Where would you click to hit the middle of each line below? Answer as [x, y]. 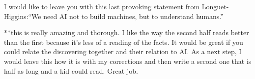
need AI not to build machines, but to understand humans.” [133, 16]
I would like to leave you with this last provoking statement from [102, 6]
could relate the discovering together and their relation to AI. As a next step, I [123, 51]
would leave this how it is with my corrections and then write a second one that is [128, 61]
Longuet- [215, 6]
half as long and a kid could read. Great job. [71, 70]
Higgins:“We [23, 16]
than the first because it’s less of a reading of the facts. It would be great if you [124, 42]
